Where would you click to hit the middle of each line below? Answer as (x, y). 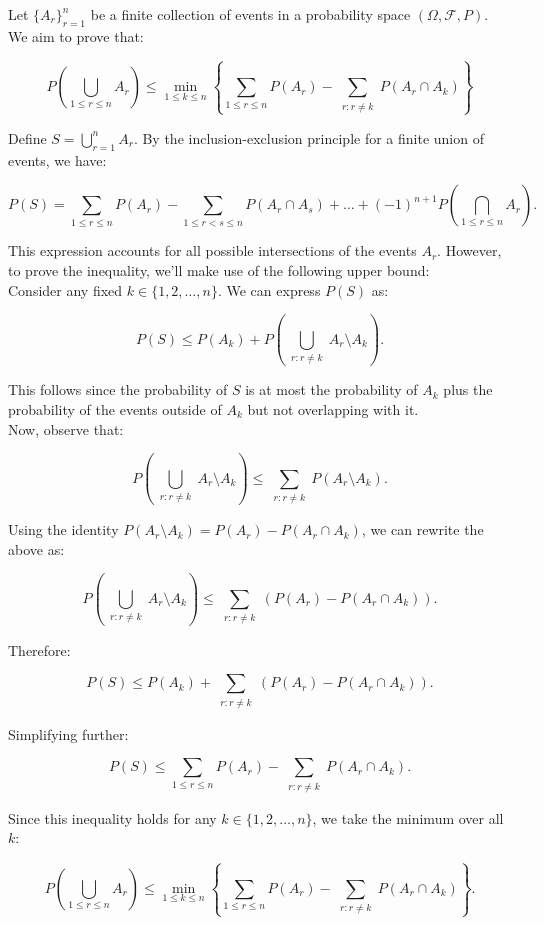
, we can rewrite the (422, 529)
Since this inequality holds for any (112, 817)
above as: (36, 548)
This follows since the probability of (118, 389)
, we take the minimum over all (408, 817)
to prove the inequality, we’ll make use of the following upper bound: (219, 269)
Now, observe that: (66, 428)
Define (27, 137)
